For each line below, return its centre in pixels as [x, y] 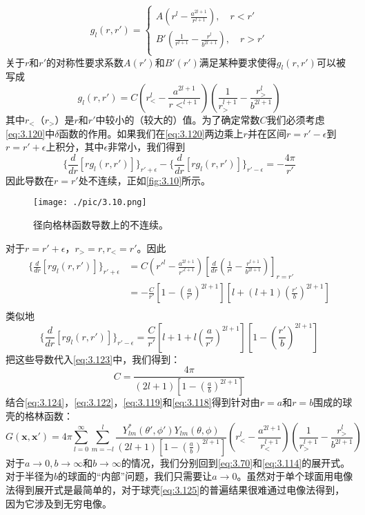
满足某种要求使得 [238, 62]
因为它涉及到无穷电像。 [59, 503]
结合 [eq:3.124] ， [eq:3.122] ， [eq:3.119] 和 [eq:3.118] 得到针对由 [133, 402]
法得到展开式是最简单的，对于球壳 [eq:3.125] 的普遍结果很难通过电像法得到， [175, 490]
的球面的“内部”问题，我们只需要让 [135, 476]
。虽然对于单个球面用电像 [295, 476]
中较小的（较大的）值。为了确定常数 [178, 119]
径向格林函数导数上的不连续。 [101, 225]
